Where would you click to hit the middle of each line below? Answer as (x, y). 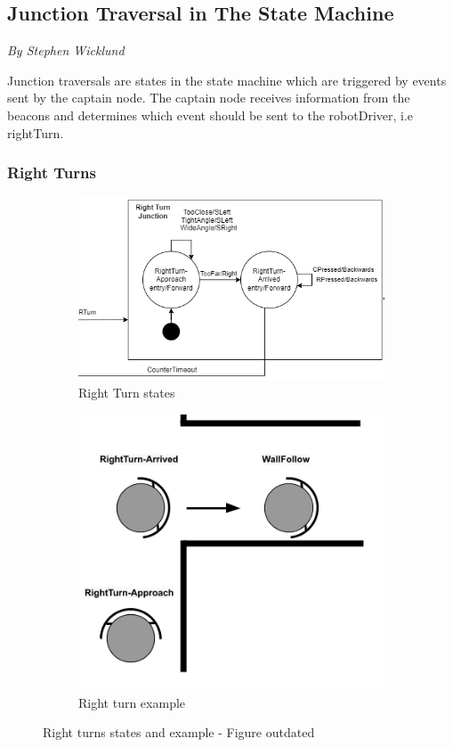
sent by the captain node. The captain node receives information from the (209, 98)
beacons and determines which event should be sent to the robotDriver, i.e (210, 115)
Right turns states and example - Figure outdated (179, 732)
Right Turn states (127, 393)
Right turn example (132, 702)
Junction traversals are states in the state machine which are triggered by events (227, 80)
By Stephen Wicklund (66, 50)
